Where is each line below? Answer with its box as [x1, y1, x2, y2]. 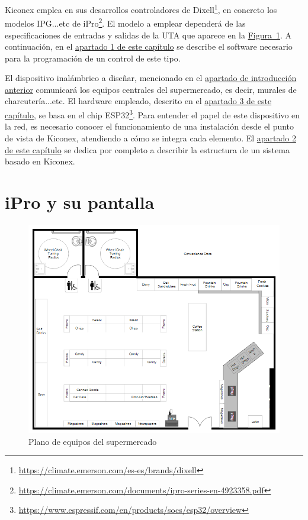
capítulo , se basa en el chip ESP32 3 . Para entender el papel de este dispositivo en [5, 107, 300, 121]
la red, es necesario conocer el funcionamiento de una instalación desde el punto [5, 120, 294, 133]
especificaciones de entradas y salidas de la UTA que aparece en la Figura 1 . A [5, 28, 292, 41]
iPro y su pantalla [5, 189, 155, 214]
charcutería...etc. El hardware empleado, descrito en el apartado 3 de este [5, 95, 272, 107]
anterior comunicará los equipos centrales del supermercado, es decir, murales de [5, 83, 297, 95]
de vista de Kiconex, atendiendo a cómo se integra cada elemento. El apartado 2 [5, 131, 296, 144]
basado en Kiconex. [5, 155, 75, 167]
